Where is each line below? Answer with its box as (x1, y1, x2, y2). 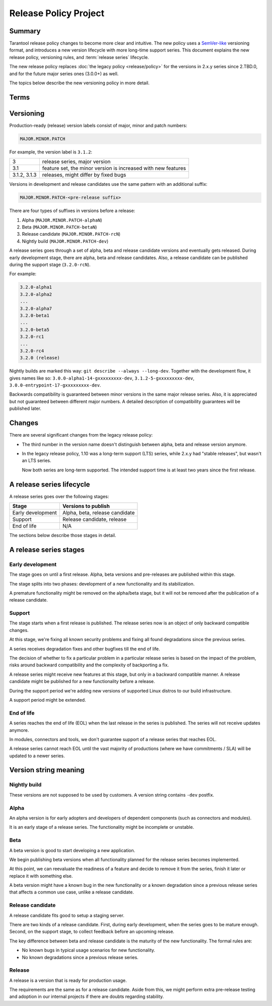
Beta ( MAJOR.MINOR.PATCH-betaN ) (22, 224, 97, 230)
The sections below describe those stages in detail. (9, 532, 116, 538)
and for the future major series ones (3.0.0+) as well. (9, 71, 119, 77)
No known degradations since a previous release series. (22, 954, 139, 960)
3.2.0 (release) (20, 355, 60, 361)
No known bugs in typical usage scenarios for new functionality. (22, 947, 156, 954)
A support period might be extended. (9, 697, 86, 703)
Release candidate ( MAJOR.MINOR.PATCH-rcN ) (22, 231, 121, 237)
